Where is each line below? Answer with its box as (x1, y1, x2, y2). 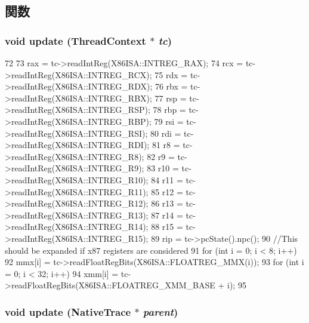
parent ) (143, 304, 178, 319)
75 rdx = (154, 68, 188, 81)
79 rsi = (154, 115, 184, 127)
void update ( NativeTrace (5, 304, 131, 319)
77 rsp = (154, 91, 187, 104)
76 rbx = (154, 80, 188, 93)
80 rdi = (150, 127, 181, 139)
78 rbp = (153, 103, 186, 116)
